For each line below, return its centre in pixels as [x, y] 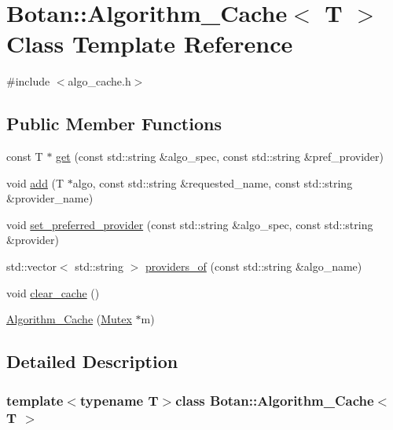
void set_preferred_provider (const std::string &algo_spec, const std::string [190, 224]
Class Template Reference [150, 44]
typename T [119, 400]
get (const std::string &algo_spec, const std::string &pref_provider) [220, 157]
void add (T [35, 182]
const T [25, 157]
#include [28, 81]
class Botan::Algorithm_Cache [275, 400]
